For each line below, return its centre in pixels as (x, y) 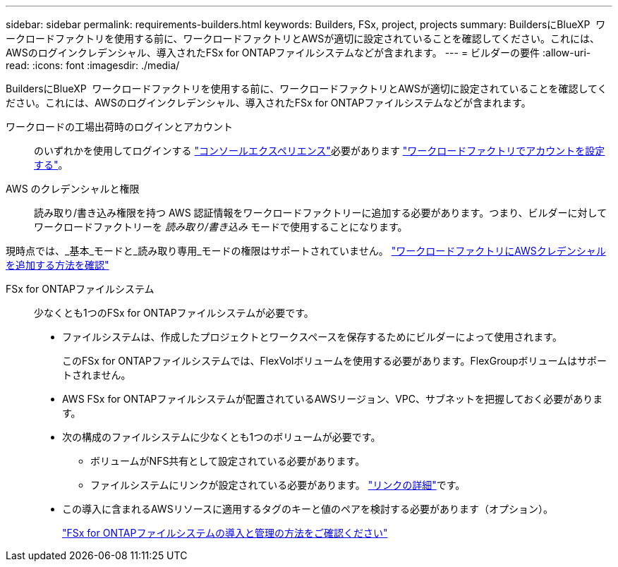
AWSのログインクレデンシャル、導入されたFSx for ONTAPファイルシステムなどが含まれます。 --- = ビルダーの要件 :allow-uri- (298, 53)
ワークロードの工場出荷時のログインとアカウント (119, 127)
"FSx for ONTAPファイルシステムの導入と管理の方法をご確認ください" (225, 533)
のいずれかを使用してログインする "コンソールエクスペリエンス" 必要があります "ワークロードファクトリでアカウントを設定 (320, 151)
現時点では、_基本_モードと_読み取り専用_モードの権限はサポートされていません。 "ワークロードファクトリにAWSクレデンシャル (306, 251)
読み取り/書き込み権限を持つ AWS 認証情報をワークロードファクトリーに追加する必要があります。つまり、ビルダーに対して (321, 213)
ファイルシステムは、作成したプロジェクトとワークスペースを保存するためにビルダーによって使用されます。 (312, 337)
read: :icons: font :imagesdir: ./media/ (93, 65)
